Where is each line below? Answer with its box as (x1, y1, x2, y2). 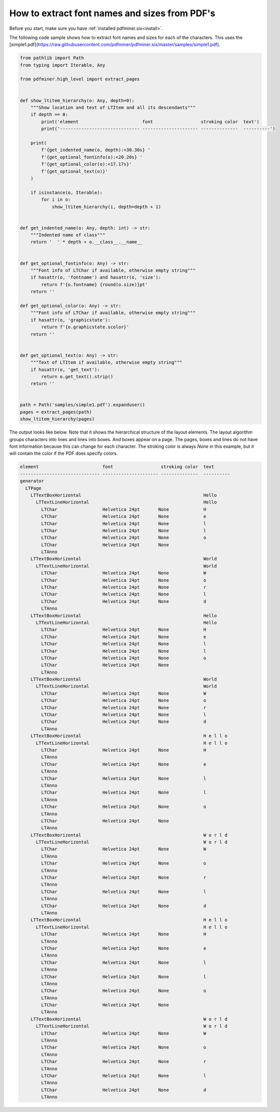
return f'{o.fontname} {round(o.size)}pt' (41, 281, 148, 287)
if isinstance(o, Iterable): (30, 190, 103, 195)
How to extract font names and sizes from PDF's (9, 8, 215, 19)
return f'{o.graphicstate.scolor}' (41, 324, 130, 330)
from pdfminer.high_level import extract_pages (20, 76, 140, 82)
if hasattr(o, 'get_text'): (30, 367, 100, 372)
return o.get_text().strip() (41, 373, 114, 379)
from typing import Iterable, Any (20, 62, 105, 68)
